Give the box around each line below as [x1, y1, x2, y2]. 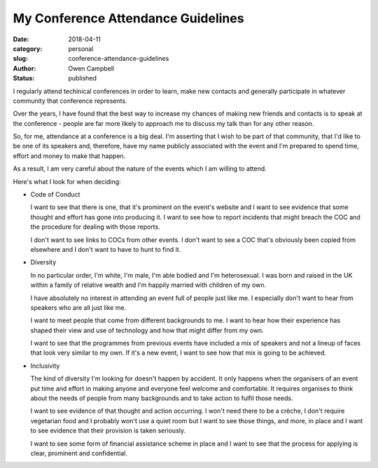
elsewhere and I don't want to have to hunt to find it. [30, 245, 181, 253]
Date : [13, 35, 29, 43]
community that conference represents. [13, 97, 127, 105]
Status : [13, 74, 35, 83]
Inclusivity [30, 361, 60, 370]
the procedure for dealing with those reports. [30, 222, 160, 231]
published [68, 74, 97, 83]
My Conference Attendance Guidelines [13, 10, 244, 26]
